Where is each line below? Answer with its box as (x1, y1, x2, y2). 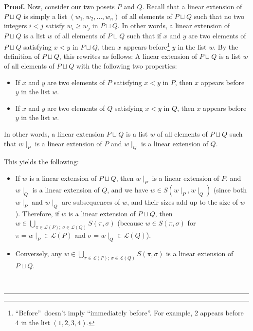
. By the (214, 41, 238, 52)
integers (4, 20, 27, 31)
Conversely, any (15, 248, 62, 258)
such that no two (194, 11, 244, 21)
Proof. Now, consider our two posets (4, 1, 115, 11)
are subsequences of (62, 196, 120, 207)
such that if (127, 30, 162, 40)
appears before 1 (124, 40, 170, 52)
